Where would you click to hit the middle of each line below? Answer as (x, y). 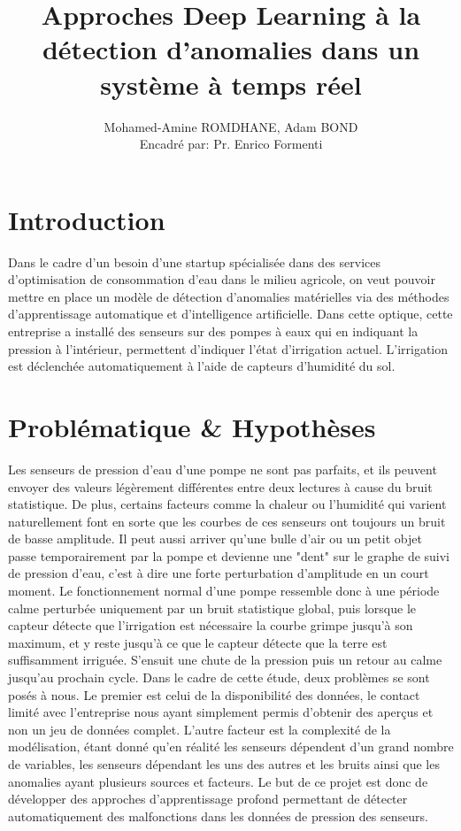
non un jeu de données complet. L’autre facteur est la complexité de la (200, 729)
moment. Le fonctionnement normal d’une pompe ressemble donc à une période (224, 591)
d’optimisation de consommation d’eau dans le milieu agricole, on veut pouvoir (222, 279)
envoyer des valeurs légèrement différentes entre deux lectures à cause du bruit (220, 486)
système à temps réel (231, 84)
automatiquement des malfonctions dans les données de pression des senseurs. (218, 816)
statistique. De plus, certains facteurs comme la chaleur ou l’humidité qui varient (227, 504)
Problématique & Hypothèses (192, 426)
